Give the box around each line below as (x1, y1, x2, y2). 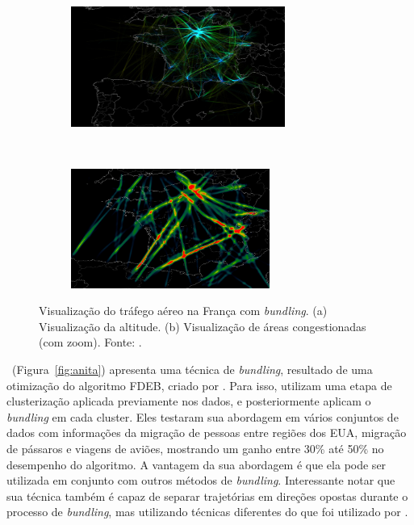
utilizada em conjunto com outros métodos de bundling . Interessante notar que (6, 472, 395, 489)
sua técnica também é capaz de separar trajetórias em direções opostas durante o (6, 487, 408, 504)
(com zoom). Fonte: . (39, 334, 142, 351)
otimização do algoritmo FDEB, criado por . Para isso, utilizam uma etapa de (6, 376, 392, 393)
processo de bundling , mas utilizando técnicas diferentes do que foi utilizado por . (6, 503, 408, 520)
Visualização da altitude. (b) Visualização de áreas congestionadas (39, 317, 366, 334)
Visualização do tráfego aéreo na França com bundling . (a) (39, 302, 328, 319)
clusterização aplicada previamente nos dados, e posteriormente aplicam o (6, 393, 371, 409)
